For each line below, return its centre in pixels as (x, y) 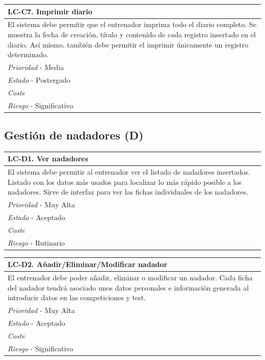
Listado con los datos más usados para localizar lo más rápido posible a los (125, 182)
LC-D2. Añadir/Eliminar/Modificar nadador (88, 264)
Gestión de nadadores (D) (74, 135)
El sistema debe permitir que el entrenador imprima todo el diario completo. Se (132, 24)
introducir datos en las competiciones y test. (77, 297)
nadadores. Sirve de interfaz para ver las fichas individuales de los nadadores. (128, 192)
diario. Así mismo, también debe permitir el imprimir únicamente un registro (128, 44)
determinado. (28, 54)
